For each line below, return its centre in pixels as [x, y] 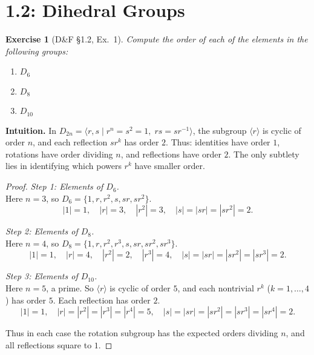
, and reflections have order [171, 154]
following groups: [37, 51]
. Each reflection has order [102, 300]
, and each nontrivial [216, 288]
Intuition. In [31, 130]
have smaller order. [170, 166]
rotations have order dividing [59, 154]
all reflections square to [49, 344]
